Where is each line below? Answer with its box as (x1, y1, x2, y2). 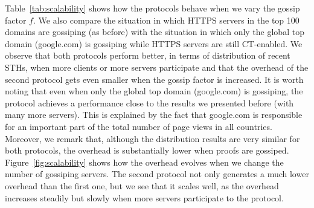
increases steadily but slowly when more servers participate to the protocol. (5, 191, 284, 204)
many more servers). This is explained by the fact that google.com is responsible (5, 108, 303, 121)
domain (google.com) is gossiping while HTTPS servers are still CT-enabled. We (5, 37, 303, 50)
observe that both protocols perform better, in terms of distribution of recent (5, 49, 290, 62)
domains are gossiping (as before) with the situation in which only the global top (5, 25, 304, 38)
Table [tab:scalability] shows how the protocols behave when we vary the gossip (5, 2, 300, 14)
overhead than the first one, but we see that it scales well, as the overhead (5, 179, 279, 192)
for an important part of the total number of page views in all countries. (5, 120, 272, 132)
